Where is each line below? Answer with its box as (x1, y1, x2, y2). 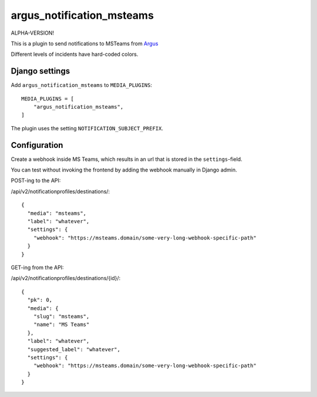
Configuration (11, 140, 63, 150)
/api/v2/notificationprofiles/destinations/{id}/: (11, 275, 121, 282)
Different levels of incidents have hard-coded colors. (11, 51, 139, 58)
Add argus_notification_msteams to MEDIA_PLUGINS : (11, 82, 153, 89)
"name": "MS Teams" (33, 321, 90, 328)
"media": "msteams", (27, 210, 87, 217)
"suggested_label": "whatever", (27, 346, 120, 352)
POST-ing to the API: (11, 177, 61, 184)
